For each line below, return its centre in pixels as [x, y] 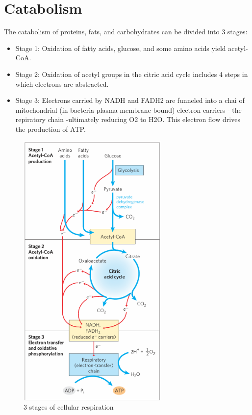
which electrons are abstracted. [62, 84]
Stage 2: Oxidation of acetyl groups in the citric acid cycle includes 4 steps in [132, 74]
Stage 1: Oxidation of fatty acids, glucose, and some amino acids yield [121, 48]
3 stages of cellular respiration [69, 407]
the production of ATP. [50, 129]
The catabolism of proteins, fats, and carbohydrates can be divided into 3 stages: [126, 32]
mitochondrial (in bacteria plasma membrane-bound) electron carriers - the [128, 110]
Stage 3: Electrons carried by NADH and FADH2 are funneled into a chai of [130, 100]
